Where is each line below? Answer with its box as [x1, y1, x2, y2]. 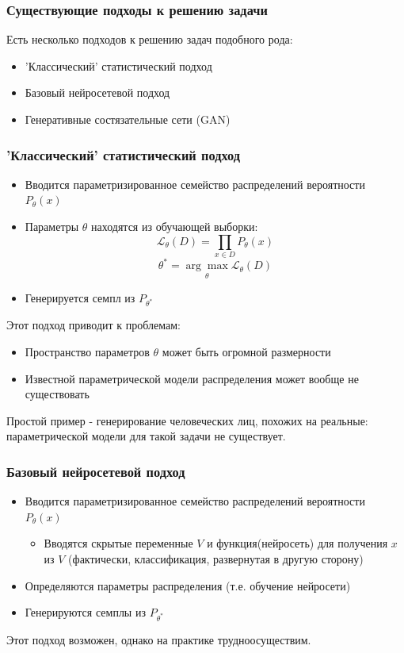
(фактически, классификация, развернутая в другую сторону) [68, 550, 364, 567]
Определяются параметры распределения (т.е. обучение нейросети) [25, 577, 351, 593]
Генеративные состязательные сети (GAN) [25, 111, 231, 127]
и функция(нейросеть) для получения [207, 535, 388, 551]
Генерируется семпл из [25, 289, 135, 305]
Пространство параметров [25, 343, 150, 359]
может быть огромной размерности [162, 343, 331, 359]
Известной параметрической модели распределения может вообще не [25, 370, 359, 386]
